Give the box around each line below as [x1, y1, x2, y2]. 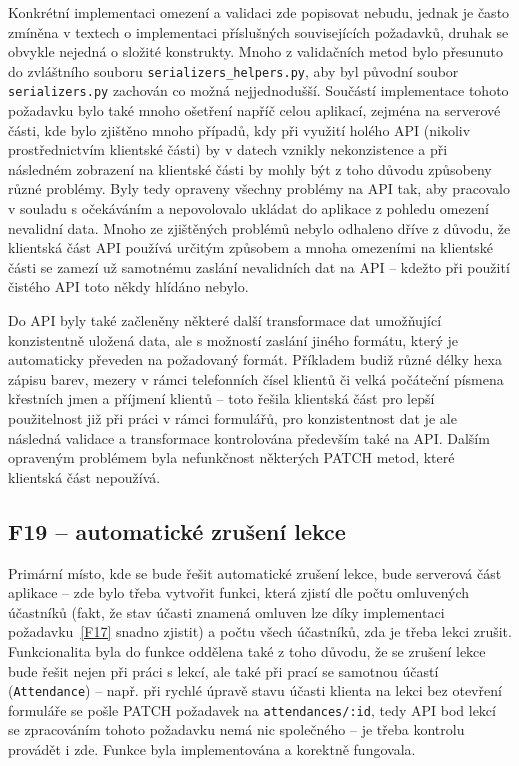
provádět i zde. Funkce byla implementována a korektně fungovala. [8, 739, 416, 760]
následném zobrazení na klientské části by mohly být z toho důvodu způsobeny [8, 158, 492, 179]
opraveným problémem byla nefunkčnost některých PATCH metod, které [8, 447, 455, 468]
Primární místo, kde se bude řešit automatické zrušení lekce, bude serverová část [8, 562, 502, 583]
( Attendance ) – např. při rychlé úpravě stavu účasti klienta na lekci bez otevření [8, 680, 502, 701]
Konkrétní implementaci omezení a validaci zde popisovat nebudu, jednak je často [8, 2, 510, 22]
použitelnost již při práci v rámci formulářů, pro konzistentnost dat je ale [8, 408, 457, 428]
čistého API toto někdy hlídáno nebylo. [8, 276, 249, 297]
